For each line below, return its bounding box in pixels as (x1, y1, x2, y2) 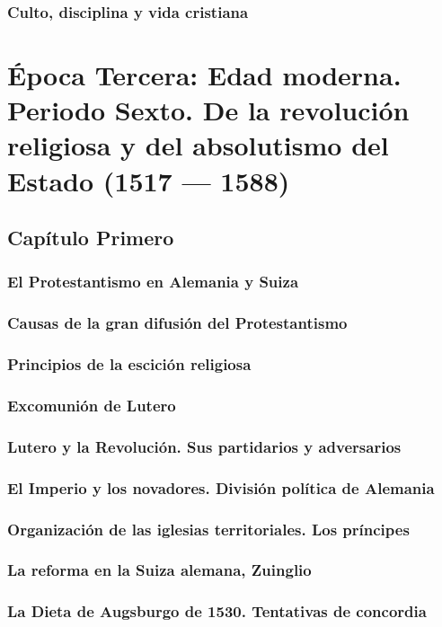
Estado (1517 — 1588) (7, 162, 290, 199)
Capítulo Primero (7, 224, 174, 252)
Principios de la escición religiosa (7, 353, 252, 375)
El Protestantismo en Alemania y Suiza (7, 270, 299, 293)
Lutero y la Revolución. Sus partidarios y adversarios (7, 435, 402, 457)
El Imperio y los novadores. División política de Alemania (7, 476, 435, 499)
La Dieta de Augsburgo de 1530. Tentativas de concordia (7, 600, 427, 623)
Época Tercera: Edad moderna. (7, 57, 402, 93)
